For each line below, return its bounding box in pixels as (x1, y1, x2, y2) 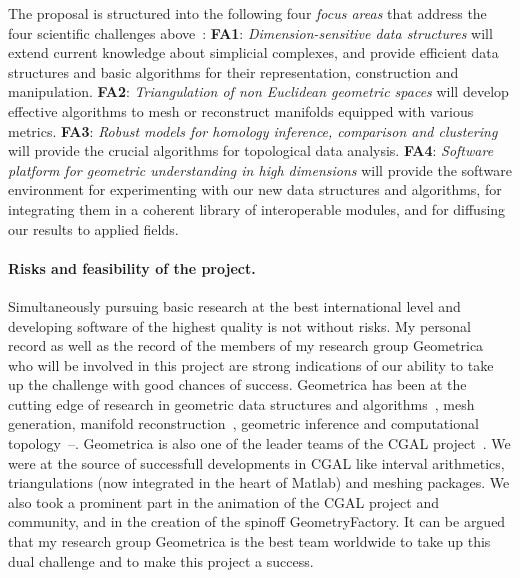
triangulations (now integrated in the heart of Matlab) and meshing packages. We (8, 472, 510, 493)
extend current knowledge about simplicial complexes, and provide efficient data (8, 42, 499, 63)
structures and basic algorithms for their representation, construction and (8, 61, 459, 82)
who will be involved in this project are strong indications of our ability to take (8, 354, 494, 375)
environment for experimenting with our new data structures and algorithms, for (8, 179, 502, 200)
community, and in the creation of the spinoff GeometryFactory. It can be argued (8, 511, 506, 532)
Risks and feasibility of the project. (8, 257, 256, 278)
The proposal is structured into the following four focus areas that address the (8, 3, 487, 23)
